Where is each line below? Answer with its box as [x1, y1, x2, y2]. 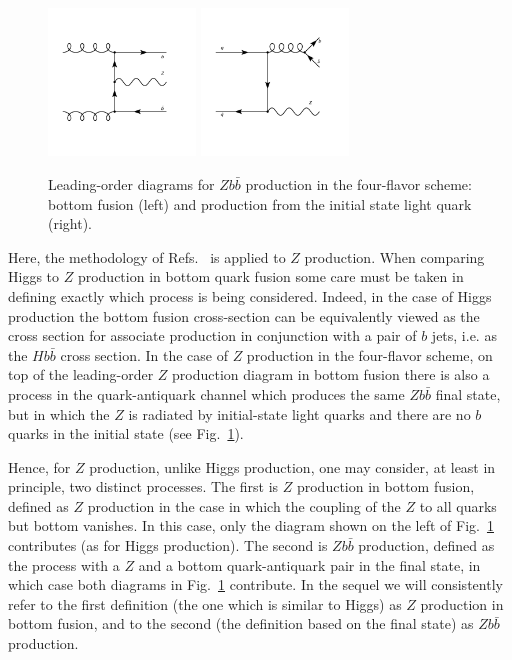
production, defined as [358, 535, 495, 556]
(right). [48, 213, 93, 234]
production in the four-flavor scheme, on [246, 344, 493, 365]
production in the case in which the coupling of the [87, 495, 401, 516]
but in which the [8, 403, 110, 424]
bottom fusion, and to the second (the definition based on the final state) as [8, 613, 474, 634]
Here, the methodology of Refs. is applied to [8, 246, 286, 267]
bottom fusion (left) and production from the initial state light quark [48, 193, 472, 214]
